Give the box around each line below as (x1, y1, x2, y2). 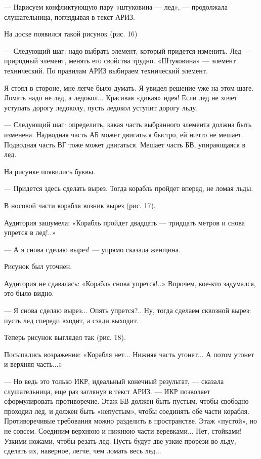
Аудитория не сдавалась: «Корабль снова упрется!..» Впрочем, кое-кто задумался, (4, 278, 256, 288)
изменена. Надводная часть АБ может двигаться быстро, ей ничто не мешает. (4, 129, 243, 139)
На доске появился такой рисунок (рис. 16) (4, 28, 138, 39)
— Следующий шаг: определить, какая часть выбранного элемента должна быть (4, 119, 252, 130)
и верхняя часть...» (4, 359, 63, 369)
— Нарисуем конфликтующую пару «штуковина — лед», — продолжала (4, 2, 228, 12)
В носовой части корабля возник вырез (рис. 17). (4, 200, 156, 210)
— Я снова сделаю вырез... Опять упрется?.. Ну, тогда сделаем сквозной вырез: (4, 305, 251, 316)
